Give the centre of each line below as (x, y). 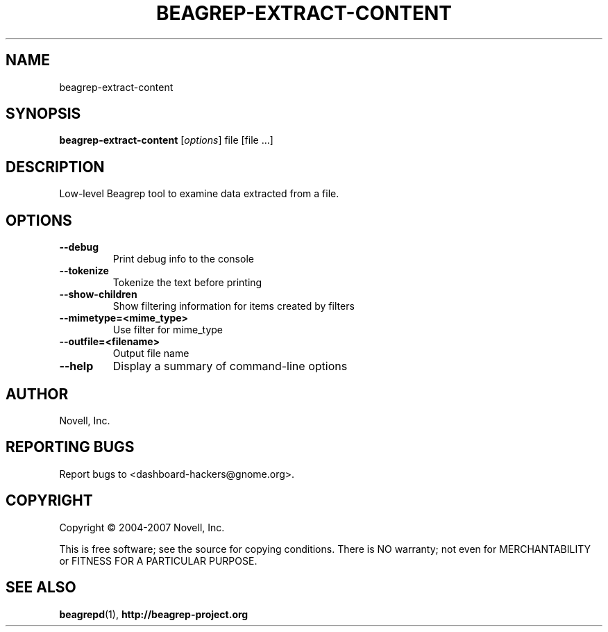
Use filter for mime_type (168, 330)
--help (76, 366)
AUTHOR (37, 394)
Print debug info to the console (183, 259)
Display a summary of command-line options (230, 366)
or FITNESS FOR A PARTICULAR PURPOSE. (158, 560)
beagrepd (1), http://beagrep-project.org (154, 614)
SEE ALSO (41, 588)
